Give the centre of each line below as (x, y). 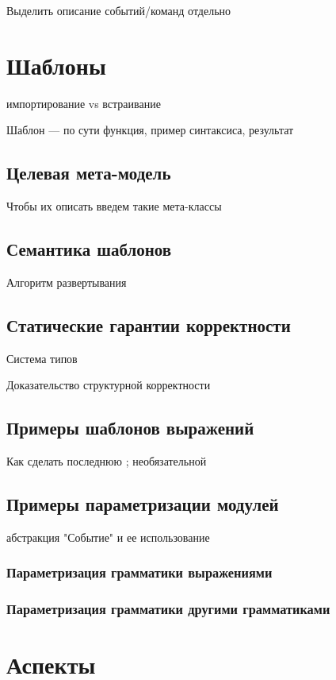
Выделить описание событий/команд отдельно (119, 10)
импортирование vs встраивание (84, 103)
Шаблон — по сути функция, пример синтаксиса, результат (150, 130)
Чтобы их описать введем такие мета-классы (114, 206)
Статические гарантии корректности (149, 325)
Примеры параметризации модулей (143, 504)
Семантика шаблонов (89, 249)
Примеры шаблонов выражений (130, 428)
